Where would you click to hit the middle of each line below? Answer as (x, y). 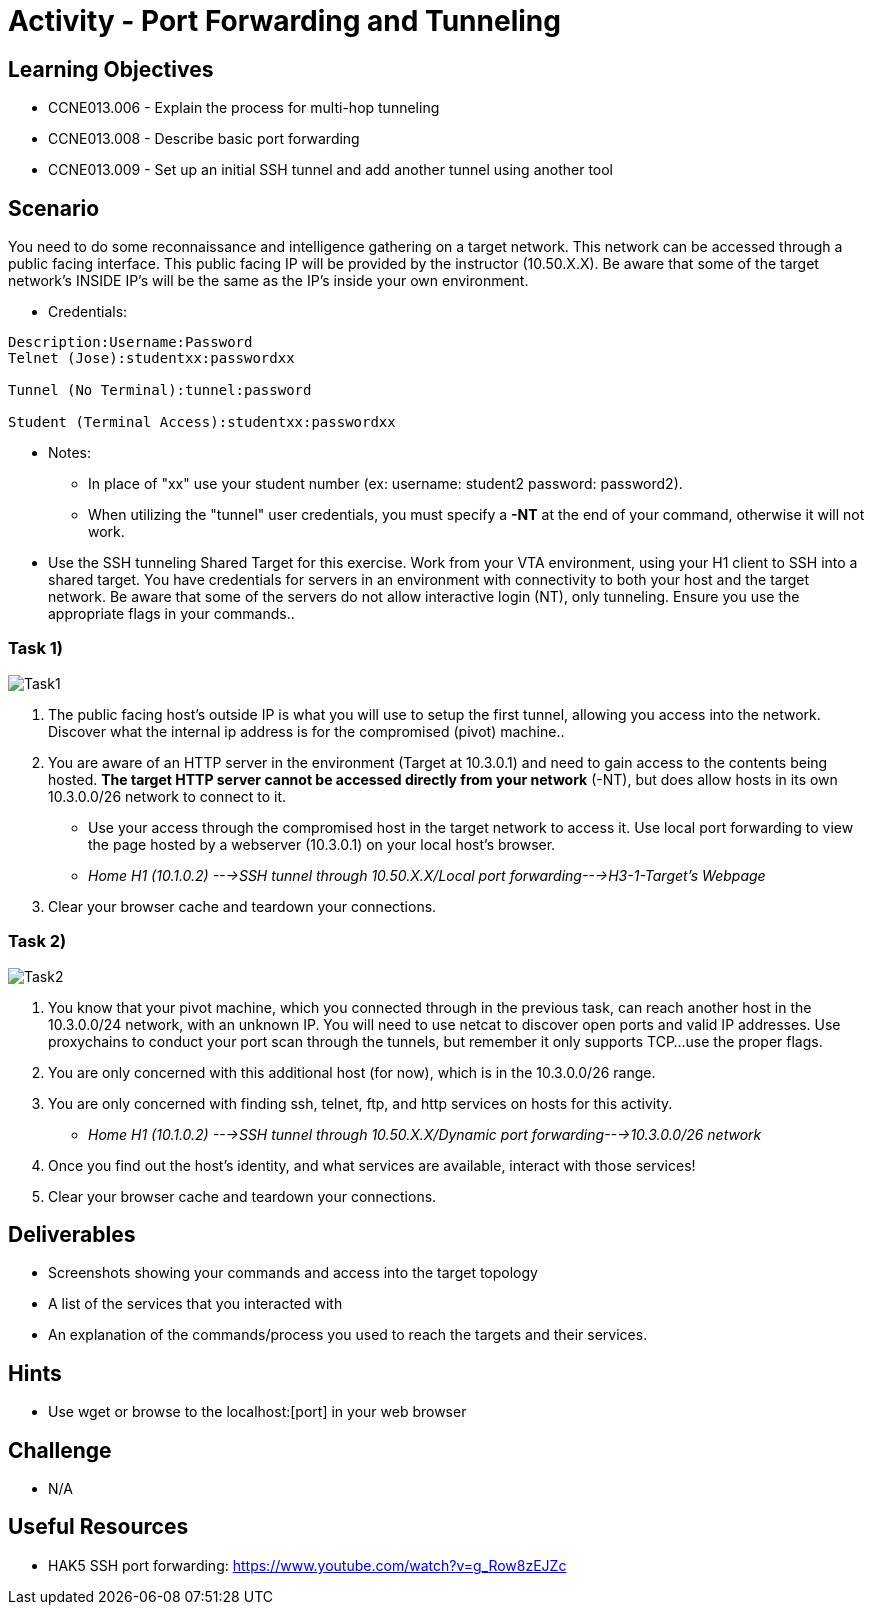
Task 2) (37, 941)
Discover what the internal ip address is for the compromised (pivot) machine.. (306, 731)
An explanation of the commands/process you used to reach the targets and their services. (348, 1335)
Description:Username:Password (130, 342)
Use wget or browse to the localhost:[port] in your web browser (257, 1412)
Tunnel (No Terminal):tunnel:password (160, 390)
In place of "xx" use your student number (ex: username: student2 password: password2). (385, 484)
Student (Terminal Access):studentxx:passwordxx (202, 422)
